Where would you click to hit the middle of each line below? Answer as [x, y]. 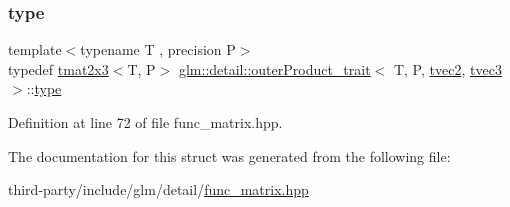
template [35, 49]
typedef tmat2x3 [58, 68]
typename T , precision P [158, 49]
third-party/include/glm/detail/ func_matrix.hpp [158, 189]
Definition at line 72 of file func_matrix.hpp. [145, 122]
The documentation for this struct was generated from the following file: [229, 155]
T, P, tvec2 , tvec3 [447, 68]
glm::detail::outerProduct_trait [274, 68]
